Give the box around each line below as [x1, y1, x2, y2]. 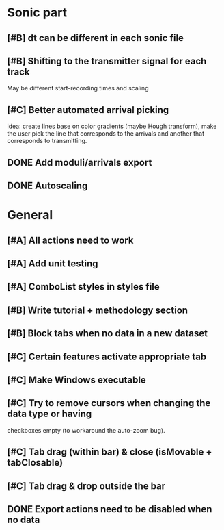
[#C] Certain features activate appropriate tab [7, 351, 207, 362]
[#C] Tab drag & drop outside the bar [7, 480, 166, 492]
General [7, 207, 53, 223]
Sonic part [7, 5, 68, 21]
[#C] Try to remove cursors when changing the [7, 397, 211, 409]
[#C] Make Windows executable [7, 374, 147, 386]
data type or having [7, 408, 92, 420]
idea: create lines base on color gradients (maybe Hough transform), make [7, 122, 217, 131]
